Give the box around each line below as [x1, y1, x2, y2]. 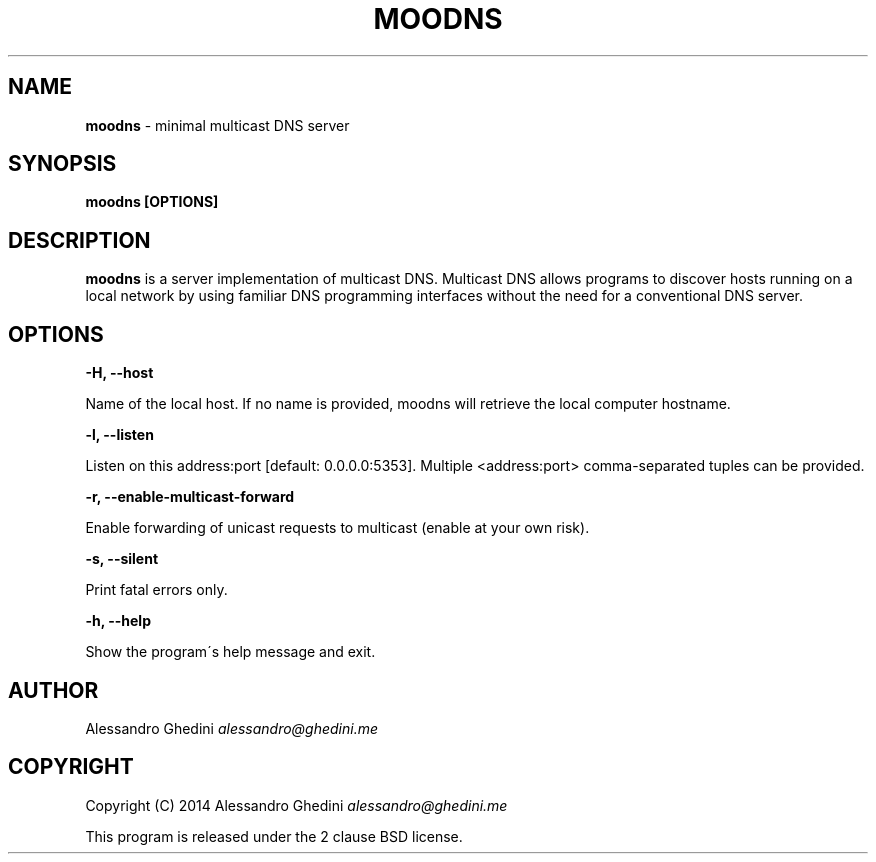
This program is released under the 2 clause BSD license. [85, 827, 463, 845]
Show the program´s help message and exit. [85, 643, 376, 661]
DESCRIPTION [8, 227, 151, 253]
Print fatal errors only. [85, 581, 228, 599]
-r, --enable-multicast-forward [85, 488, 295, 506]
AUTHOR [8, 677, 99, 703]
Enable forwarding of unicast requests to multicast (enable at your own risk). [85, 519, 590, 537]
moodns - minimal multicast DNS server [85, 116, 350, 134]
